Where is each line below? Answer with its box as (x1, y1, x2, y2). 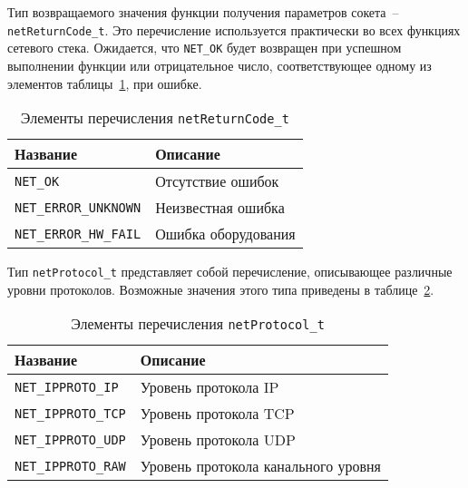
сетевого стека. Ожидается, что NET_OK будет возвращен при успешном (7, 38, 402, 57)
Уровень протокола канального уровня (140, 455, 381, 477)
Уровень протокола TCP (140, 403, 295, 425)
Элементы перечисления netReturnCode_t (20, 107, 289, 129)
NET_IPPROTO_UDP (15, 432, 126, 447)
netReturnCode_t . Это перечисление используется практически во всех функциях (7, 20, 461, 39)
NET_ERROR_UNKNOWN (15, 200, 141, 215)
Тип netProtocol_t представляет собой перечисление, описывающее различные (7, 262, 453, 281)
